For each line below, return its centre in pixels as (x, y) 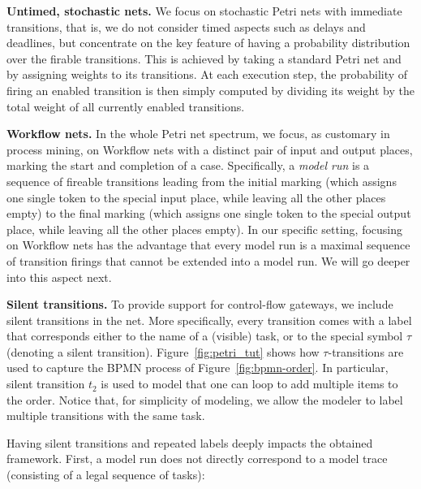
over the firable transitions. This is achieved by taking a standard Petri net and (204, 58)
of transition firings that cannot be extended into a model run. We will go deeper (208, 260)
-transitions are (366, 351)
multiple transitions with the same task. (106, 415)
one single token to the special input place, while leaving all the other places (196, 197)
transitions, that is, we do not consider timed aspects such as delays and (186, 26)
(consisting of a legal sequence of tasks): (106, 475)
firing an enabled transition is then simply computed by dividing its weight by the (210, 90)
